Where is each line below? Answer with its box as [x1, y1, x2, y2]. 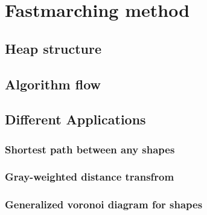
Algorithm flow [5, 74, 101, 93]
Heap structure [5, 39, 102, 57]
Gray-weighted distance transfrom [5, 169, 174, 184]
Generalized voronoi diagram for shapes [5, 197, 203, 212]
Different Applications [5, 110, 146, 129]
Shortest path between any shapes [5, 141, 175, 156]
